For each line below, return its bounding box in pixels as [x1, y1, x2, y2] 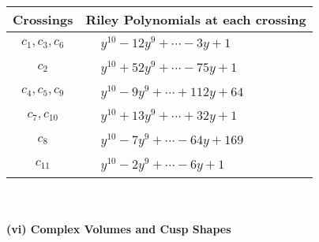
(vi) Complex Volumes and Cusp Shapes [6, 221, 231, 237]
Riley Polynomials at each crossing [85, 10, 306, 28]
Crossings [13, 10, 73, 28]
